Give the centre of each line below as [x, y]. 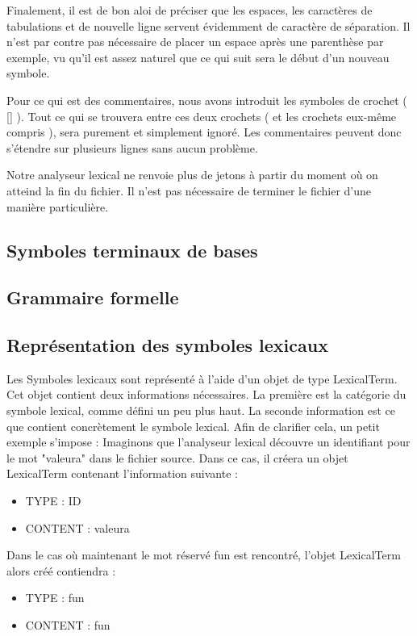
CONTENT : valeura [77, 527]
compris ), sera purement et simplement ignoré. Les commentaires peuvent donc [204, 132]
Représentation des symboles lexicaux [167, 345]
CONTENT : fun [68, 625]
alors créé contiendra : [61, 570]
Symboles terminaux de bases [132, 250]
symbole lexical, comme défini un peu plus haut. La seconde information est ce [201, 410]
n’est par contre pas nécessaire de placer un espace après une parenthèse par [195, 42]
